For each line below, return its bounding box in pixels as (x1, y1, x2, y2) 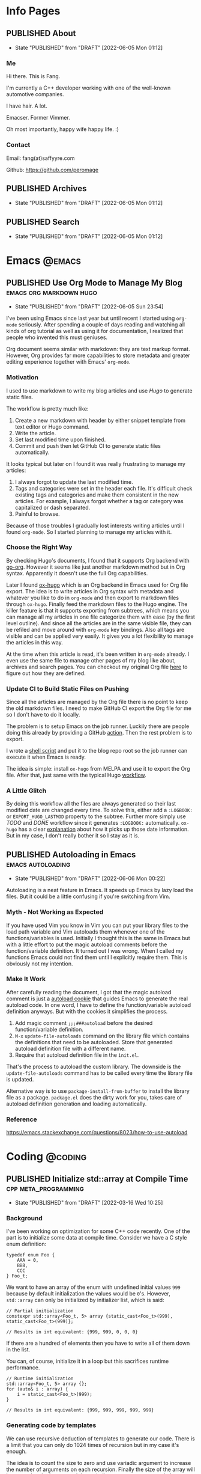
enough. (6, 1448, 27, 1455)
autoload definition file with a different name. (14, 1045, 126, 1052)
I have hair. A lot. (6, 102, 48, 109)
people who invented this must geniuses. (6, 334, 108, 341)
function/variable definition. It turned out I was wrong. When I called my (6, 947, 184, 954)
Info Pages (6, 4, 61, 18)
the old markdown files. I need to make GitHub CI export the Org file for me (6, 705, 192, 712)
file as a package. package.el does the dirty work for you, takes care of (6, 1093, 182, 1101)
